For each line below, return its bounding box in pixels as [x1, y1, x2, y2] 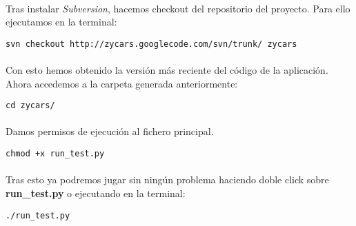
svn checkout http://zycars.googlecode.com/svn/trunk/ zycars [6, 39, 297, 49]
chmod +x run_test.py [6, 149, 105, 159]
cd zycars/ [6, 101, 55, 111]
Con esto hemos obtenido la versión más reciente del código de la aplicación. [6, 63, 328, 77]
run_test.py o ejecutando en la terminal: [6, 185, 186, 200]
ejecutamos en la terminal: [6, 14, 117, 29]
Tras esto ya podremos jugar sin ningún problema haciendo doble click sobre [6, 172, 329, 187]
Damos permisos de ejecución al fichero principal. [6, 124, 214, 138]
